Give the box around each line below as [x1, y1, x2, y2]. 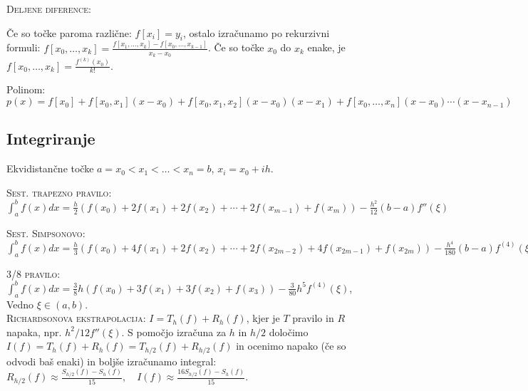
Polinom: [6, 82, 46, 97]
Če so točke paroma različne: [6, 25, 132, 40]
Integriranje [6, 127, 95, 150]
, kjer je [246, 311, 280, 325]
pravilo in [292, 311, 334, 325]
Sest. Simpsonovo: [6, 225, 86, 240]
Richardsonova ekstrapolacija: [6, 311, 146, 325]
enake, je [307, 40, 346, 55]
